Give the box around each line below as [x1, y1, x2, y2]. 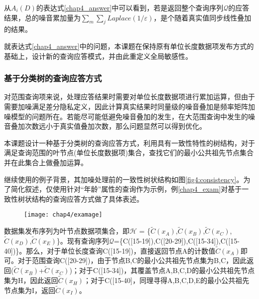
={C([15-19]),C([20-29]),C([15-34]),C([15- [114, 236, 240, 246]
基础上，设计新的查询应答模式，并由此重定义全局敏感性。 [4, 50, 192, 61]
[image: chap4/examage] [24, 211, 103, 219]
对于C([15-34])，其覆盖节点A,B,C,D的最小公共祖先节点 [79, 265, 255, 276]
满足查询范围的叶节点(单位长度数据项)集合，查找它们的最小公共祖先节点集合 [4, 147, 254, 158]
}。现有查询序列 [56, 236, 109, 246]
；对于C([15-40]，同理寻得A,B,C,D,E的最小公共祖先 [83, 275, 250, 286]
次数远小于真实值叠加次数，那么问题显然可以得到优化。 [24, 121, 206, 131]
